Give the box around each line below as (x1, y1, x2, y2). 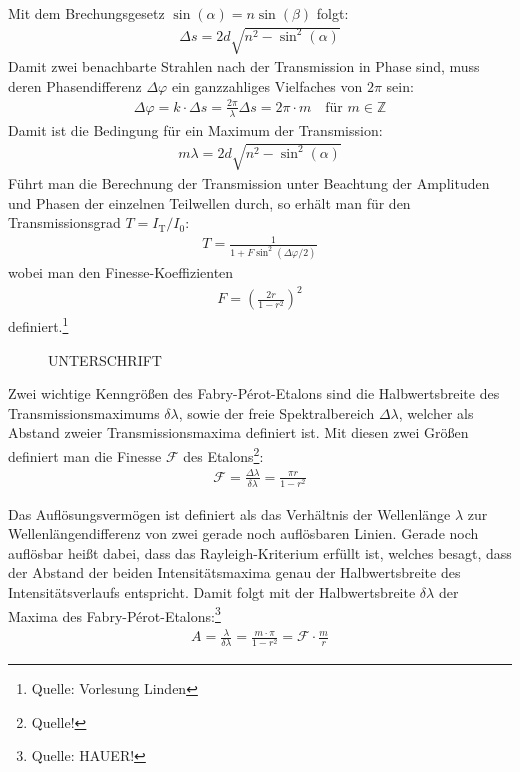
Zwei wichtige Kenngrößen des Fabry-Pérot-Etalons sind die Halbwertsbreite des (8, 383, 500, 404)
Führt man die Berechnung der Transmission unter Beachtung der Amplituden (8, 172, 490, 193)
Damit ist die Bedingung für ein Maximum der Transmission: (8, 119, 383, 140)
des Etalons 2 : (183, 442, 264, 466)
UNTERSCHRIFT (48, 349, 162, 370)
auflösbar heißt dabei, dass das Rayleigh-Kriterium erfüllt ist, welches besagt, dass (8, 542, 512, 563)
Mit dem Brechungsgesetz (8, 3, 165, 23)
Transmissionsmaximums (8, 402, 160, 423)
